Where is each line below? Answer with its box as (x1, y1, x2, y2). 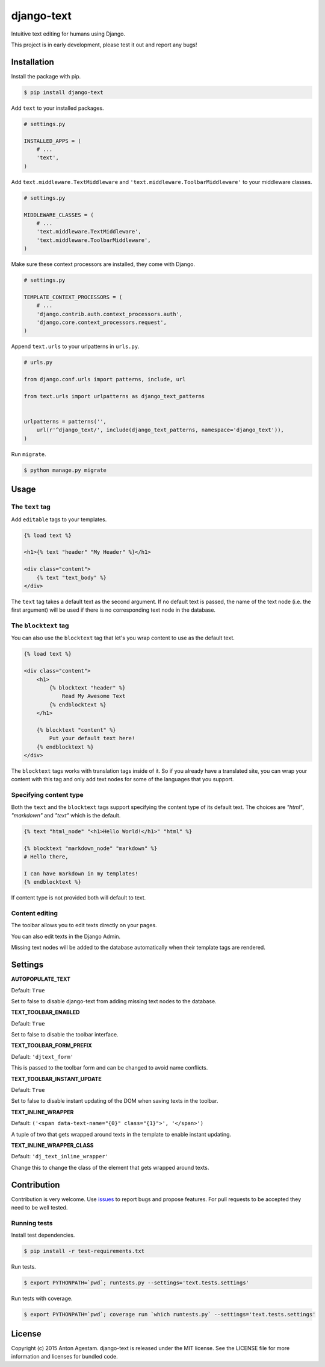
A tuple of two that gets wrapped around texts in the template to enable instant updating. (11, 1131, 232, 1138)
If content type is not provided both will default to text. (11, 894, 146, 901)
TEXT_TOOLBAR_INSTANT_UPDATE (11, 1075, 102, 1082)
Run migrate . (11, 450, 46, 458)
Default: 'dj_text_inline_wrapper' (11, 1153, 108, 1160)
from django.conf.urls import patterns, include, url (23, 376, 186, 383)
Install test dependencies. (11, 1231, 75, 1239)
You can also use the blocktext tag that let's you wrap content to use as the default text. (11, 634, 235, 642)
